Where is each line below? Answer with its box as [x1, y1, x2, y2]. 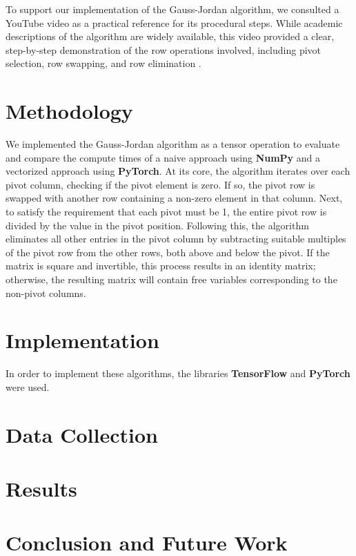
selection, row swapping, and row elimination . [6, 56, 201, 70]
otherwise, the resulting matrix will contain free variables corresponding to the [6, 272, 337, 287]
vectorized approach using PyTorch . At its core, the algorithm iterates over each [6, 164, 350, 178]
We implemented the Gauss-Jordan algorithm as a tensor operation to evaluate [6, 137, 340, 151]
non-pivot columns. [6, 285, 86, 300]
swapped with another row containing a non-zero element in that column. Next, [6, 191, 343, 205]
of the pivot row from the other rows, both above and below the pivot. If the [6, 245, 330, 259]
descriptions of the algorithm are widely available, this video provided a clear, [6, 29, 335, 44]
